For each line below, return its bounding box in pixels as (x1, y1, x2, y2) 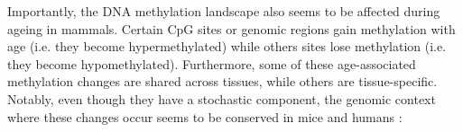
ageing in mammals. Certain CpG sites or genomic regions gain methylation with (7, 19, 456, 38)
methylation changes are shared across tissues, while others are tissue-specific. (7, 72, 438, 91)
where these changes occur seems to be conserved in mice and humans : (7, 107, 403, 126)
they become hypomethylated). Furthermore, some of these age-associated (7, 54, 416, 73)
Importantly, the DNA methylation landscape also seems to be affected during (7, 2, 440, 20)
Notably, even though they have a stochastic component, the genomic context (7, 89, 436, 108)
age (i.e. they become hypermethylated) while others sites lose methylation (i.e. (7, 37, 447, 56)
